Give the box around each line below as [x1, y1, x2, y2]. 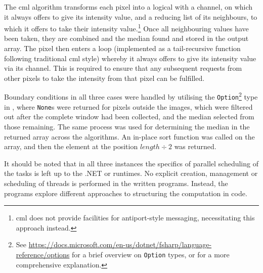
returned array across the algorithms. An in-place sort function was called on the [4, 131, 255, 142]
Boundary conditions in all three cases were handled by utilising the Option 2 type [4, 90, 258, 102]
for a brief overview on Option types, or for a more [72, 249, 230, 259]
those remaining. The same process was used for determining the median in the [4, 121, 250, 131]
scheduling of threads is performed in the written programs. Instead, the [4, 177, 228, 188]
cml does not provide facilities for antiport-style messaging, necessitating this [16, 212, 255, 223]
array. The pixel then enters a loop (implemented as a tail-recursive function [4, 43, 241, 54]
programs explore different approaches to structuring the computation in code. [4, 188, 247, 198]
